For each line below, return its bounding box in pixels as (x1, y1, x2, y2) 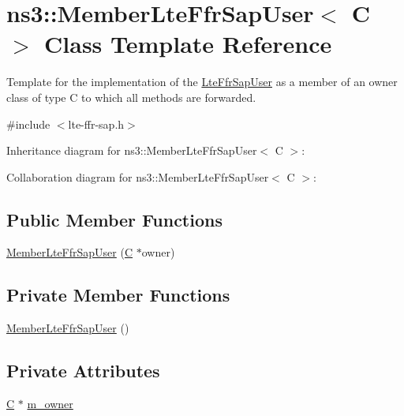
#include (6, 115, 50, 132)
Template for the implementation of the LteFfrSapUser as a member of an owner (6, 73, 398, 90)
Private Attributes (6, 358, 160, 383)
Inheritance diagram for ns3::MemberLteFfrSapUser (6, 142, 257, 159)
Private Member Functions (6, 283, 230, 307)
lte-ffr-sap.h (68, 115, 125, 132)
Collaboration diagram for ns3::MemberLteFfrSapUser (6, 168, 269, 185)
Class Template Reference (44, 28, 332, 60)
